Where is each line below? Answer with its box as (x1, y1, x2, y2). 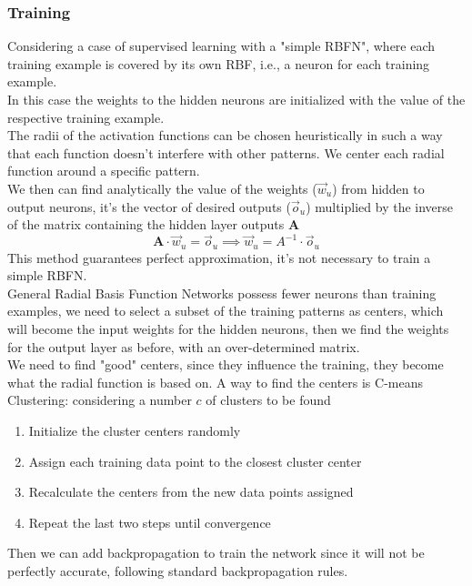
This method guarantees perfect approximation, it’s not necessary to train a (7, 248, 431, 267)
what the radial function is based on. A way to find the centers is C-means (7, 372, 423, 391)
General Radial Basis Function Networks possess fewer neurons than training (7, 283, 437, 302)
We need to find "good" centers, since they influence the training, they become (7, 355, 444, 374)
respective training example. (7, 107, 165, 126)
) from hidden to (332, 178, 425, 197)
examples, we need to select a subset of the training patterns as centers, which (7, 301, 444, 320)
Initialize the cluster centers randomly (28, 421, 241, 440)
